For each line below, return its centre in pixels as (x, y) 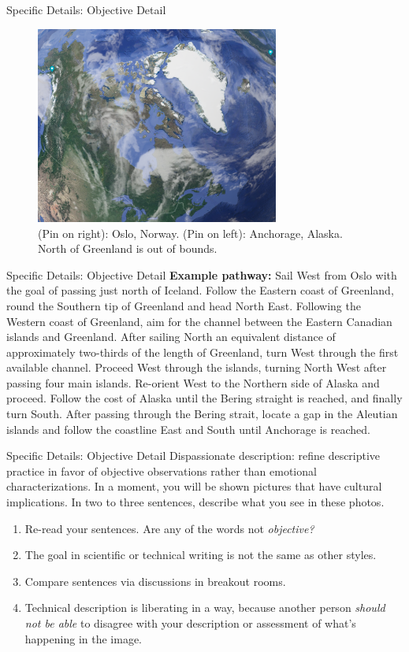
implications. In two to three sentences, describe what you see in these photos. (195, 502)
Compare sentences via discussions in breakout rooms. (155, 581)
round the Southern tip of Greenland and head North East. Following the (184, 305)
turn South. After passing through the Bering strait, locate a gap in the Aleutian (202, 414)
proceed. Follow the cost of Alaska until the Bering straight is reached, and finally (204, 398)
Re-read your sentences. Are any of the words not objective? (169, 528)
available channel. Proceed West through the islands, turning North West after (197, 367)
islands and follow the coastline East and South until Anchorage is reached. (188, 429)
